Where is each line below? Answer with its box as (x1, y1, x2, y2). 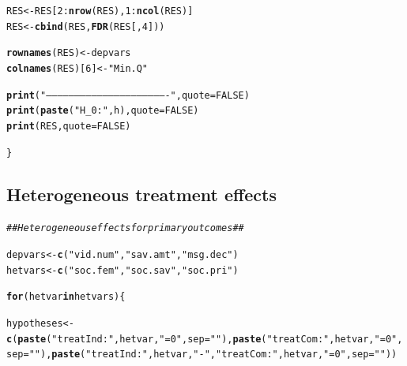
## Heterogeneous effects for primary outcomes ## (6, 222, 244, 234)
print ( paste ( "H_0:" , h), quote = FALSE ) (6, 105, 199, 117)
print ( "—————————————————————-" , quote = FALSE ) (6, 89, 250, 101)
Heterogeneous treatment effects (6, 181, 277, 206)
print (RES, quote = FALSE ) (6, 120, 131, 132)
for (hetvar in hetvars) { (6, 291, 126, 303)
